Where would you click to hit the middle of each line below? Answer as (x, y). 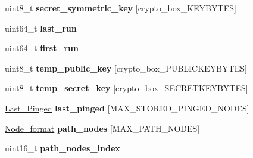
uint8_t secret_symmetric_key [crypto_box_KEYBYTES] (121, 8)
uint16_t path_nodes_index (63, 148)
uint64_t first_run (42, 48)
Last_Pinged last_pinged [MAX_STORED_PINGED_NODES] (127, 108)
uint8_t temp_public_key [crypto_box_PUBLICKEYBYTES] (126, 68)
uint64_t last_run (41, 28)
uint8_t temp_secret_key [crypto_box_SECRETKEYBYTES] (127, 88)
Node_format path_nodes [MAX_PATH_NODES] (102, 128)
